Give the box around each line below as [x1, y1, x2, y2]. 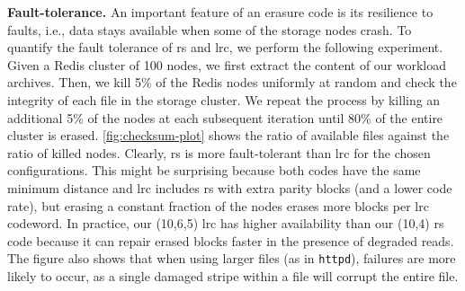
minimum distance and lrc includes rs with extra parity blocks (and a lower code [7, 178, 452, 197]
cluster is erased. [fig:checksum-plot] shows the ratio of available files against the [7, 126, 450, 145]
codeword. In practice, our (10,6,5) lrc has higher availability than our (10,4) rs [7, 214, 444, 233]
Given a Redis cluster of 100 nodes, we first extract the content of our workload [7, 55, 447, 74]
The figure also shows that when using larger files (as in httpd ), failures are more [7, 249, 456, 268]
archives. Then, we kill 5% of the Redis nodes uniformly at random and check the [7, 73, 457, 92]
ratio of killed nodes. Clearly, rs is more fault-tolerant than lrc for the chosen [7, 143, 431, 162]
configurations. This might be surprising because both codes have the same [7, 161, 421, 180]
